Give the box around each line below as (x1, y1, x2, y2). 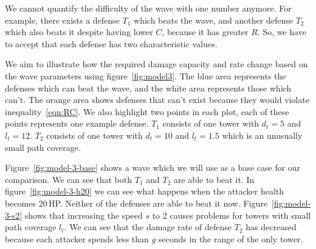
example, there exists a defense (5, 13, 120, 26)
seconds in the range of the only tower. (158, 232, 303, 245)
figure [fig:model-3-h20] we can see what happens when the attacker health (5, 185, 284, 198)
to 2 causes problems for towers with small (152, 208, 311, 221)
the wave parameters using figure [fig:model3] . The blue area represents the (5, 69, 286, 82)
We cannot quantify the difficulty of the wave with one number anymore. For (5, 2, 292, 14)
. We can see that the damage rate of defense (64, 221, 232, 233)
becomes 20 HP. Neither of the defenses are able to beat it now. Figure (5, 196, 267, 209)
